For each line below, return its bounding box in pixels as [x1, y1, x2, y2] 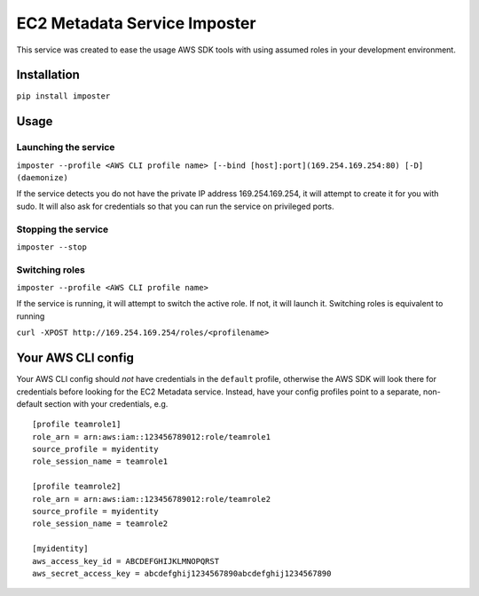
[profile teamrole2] [32, 481, 122, 492]
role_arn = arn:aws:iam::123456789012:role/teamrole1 [32, 432, 271, 441]
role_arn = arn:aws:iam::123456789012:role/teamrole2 [32, 494, 271, 504]
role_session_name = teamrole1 [32, 457, 169, 466]
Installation [16, 68, 80, 83]
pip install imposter [16, 91, 111, 101]
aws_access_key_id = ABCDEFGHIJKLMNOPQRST [32, 556, 220, 566]
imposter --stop [16, 242, 88, 252]
